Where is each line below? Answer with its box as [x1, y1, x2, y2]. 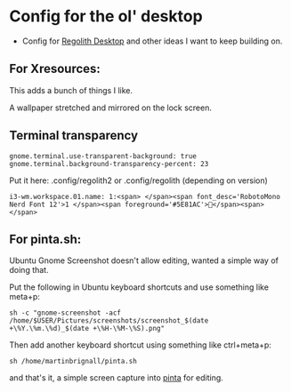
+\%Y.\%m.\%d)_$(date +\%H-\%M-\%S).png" [9, 324, 166, 333]
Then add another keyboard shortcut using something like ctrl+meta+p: [9, 340, 271, 350]
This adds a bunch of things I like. [9, 84, 133, 95]
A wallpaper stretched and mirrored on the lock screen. [9, 102, 212, 113]
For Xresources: [9, 61, 101, 76]
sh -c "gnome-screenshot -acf [9, 308, 122, 317]
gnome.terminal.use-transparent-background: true [9, 151, 198, 161]
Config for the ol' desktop [9, 6, 203, 27]
